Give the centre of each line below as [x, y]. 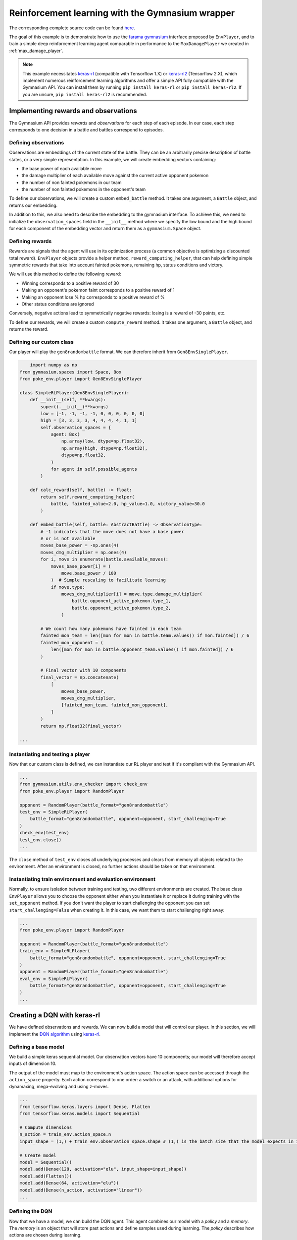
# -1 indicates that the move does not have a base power [112, 531]
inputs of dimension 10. [33, 1063]
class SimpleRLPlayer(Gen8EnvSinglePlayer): [74, 393]
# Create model [38, 1155]
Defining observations [37, 142]
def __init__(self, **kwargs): [68, 400]
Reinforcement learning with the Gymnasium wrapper [122, 13]
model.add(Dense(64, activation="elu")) [69, 1183]
